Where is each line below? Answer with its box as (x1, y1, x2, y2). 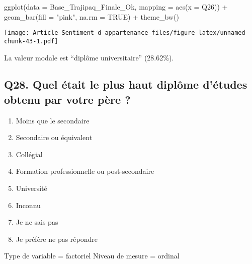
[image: (4, 29, 30, 37)
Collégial (16, 149, 43, 159)
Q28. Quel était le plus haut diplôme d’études (4, 77, 247, 92)
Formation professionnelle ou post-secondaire (16, 166, 154, 176)
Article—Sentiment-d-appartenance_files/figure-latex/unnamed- (33, 29, 249, 37)
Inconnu (16, 200, 41, 210)
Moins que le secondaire (16, 115, 90, 125)
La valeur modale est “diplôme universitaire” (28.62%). (4, 52, 174, 62)
